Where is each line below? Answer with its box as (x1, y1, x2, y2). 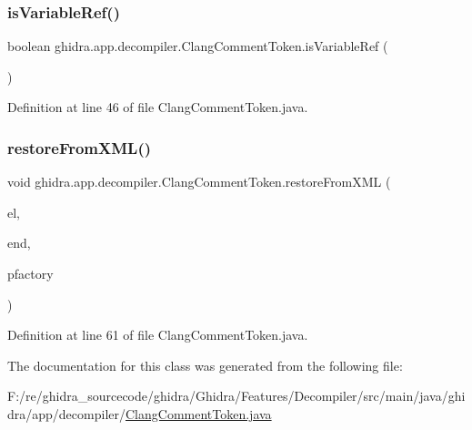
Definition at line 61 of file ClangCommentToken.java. (7, 325, 308, 344)
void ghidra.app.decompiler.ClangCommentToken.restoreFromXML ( (7, 172, 391, 191)
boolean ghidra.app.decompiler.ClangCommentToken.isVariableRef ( (7, 36, 388, 56)
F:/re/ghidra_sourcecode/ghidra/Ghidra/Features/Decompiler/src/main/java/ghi (7, 386, 466, 405)
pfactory (7, 264, 54, 282)
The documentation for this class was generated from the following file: (7, 355, 403, 374)
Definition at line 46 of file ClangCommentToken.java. (7, 97, 308, 117)
